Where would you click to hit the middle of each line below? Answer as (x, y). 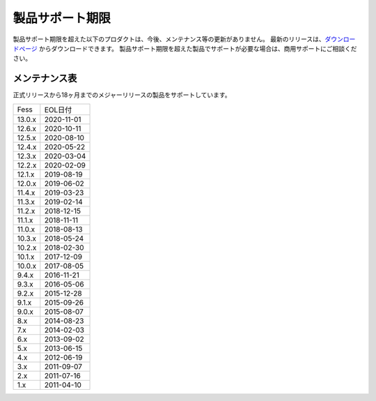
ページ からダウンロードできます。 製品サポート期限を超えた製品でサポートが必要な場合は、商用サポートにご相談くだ (188, 48)
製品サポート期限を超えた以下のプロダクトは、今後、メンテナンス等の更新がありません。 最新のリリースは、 (169, 39)
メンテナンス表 (45, 78)
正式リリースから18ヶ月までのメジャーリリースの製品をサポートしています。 (122, 95)
